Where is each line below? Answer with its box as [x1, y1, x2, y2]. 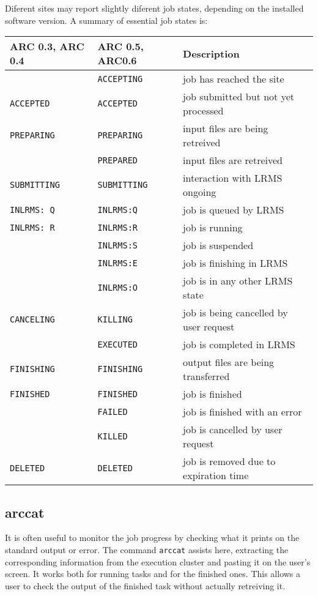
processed [183, 103, 224, 118]
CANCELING [10, 315, 55, 325]
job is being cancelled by [183, 305, 288, 320]
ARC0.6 [97, 53, 137, 68]
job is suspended [183, 238, 254, 253]
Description [183, 46, 240, 61]
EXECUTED [97, 339, 138, 349]
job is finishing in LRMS [183, 256, 288, 270]
